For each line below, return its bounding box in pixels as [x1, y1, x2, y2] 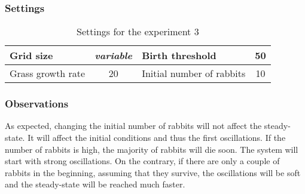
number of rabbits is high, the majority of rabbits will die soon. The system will [5, 143, 298, 155]
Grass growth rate [10, 66, 86, 81]
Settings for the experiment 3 [77, 24, 199, 39]
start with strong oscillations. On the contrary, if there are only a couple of [5, 155, 280, 167]
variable [94, 48, 133, 63]
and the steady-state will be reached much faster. [5, 178, 185, 190]
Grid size [10, 48, 53, 63]
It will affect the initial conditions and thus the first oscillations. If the [28, 131, 286, 144]
